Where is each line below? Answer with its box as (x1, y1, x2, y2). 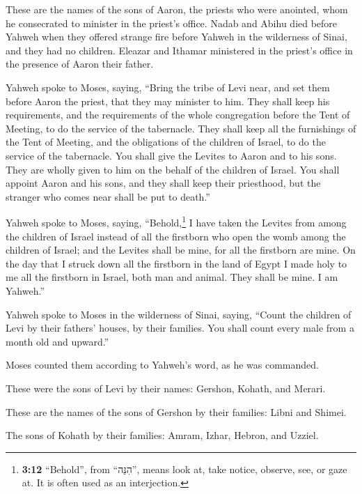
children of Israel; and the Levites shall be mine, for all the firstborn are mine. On (6, 242, 356, 257)
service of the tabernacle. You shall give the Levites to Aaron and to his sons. (6, 148, 337, 162)
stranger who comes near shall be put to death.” (6, 189, 210, 203)
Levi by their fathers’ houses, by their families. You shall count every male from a (6, 321, 354, 335)
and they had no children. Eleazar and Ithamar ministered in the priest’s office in (6, 43, 353, 57)
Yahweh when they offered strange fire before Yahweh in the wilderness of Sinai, (6, 29, 347, 44)
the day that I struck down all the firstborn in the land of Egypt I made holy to (6, 256, 347, 270)
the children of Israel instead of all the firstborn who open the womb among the (6, 229, 346, 243)
